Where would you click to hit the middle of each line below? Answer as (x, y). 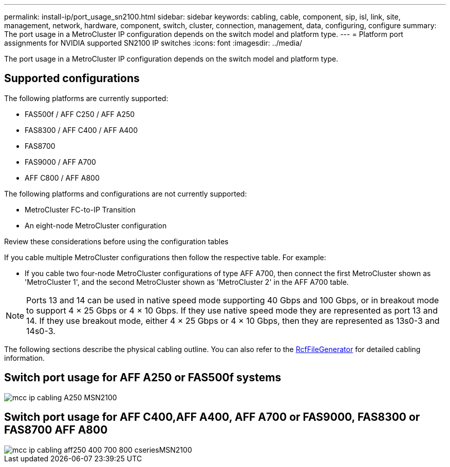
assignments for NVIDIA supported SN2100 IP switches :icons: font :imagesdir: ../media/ (153, 43)
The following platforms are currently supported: (86, 98)
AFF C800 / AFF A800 (62, 178)
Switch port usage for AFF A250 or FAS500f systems (143, 378)
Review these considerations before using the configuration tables (116, 241)
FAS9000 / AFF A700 (60, 162)
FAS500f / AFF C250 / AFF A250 (80, 114)
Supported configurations (72, 79)
